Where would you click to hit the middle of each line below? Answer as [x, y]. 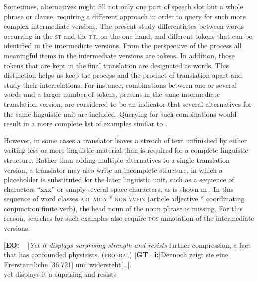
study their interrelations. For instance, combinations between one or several [121, 84]
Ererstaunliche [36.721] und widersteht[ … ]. [68, 264]
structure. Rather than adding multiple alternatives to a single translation [117, 159]
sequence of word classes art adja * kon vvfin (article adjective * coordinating [124, 199]
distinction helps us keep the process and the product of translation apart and [123, 75]
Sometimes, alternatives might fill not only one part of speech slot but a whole [124, 6]
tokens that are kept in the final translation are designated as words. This [117, 65]
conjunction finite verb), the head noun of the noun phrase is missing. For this [123, 208]
